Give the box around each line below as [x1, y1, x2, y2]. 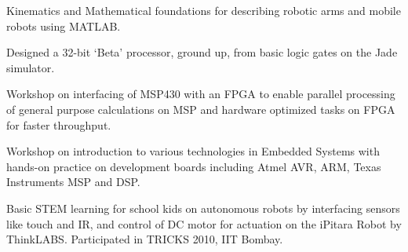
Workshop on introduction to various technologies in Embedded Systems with [6, 143, 380, 159]
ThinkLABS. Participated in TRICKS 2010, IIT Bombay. [6, 231, 283, 247]
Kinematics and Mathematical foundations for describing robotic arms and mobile [6, 2, 401, 18]
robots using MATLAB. [6, 17, 121, 34]
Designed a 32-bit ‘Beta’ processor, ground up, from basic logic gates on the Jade [6, 44, 398, 60]
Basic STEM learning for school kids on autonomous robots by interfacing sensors [6, 199, 400, 216]
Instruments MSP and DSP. [6, 173, 140, 190]
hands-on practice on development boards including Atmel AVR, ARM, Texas [6, 158, 381, 174]
